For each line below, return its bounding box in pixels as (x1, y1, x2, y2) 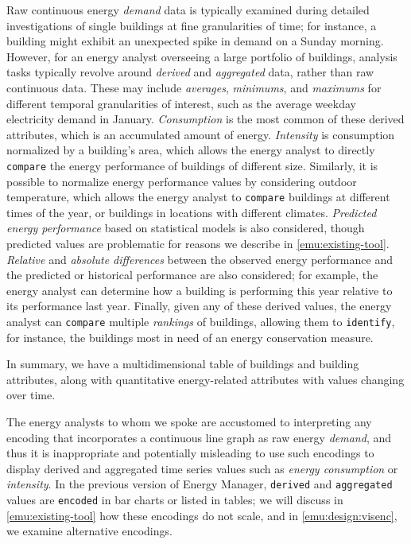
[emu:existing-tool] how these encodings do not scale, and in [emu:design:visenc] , (6, 507, 397, 523)
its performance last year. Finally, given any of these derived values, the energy (6, 297, 392, 314)
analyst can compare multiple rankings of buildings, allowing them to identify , (6, 313, 395, 329)
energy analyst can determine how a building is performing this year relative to (6, 282, 393, 298)
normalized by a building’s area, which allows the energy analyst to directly (6, 142, 375, 158)
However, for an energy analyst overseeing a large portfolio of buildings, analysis (6, 48, 397, 64)
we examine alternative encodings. (6, 523, 173, 539)
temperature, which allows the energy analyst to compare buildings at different (6, 188, 390, 205)
